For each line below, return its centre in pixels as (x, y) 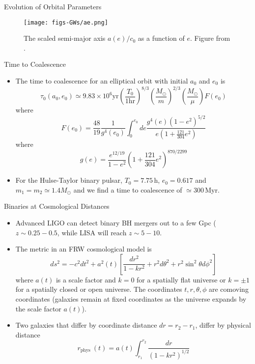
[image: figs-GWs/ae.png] (66, 22)
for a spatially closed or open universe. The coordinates (99, 289)
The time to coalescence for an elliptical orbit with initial (102, 81)
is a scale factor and (86, 279)
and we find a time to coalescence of (128, 189)
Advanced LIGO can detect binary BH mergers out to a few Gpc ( (116, 222)
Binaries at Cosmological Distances (57, 206)
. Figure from (210, 38)
